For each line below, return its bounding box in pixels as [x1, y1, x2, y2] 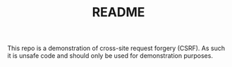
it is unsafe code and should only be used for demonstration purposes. [7, 51, 214, 60]
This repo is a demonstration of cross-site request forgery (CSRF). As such [7, 44, 226, 53]
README [92, 4, 145, 20]
